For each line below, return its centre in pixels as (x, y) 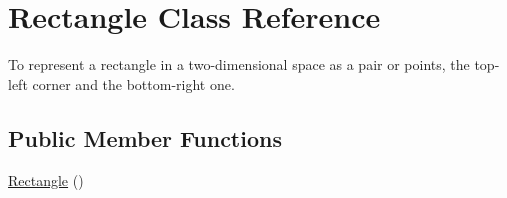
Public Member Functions (145, 137)
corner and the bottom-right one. (133, 83)
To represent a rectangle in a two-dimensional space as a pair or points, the (239, 64)
